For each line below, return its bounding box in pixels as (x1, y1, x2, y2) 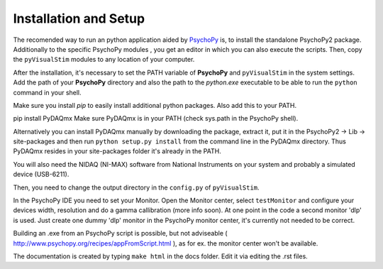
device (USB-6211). (13, 170, 70, 179)
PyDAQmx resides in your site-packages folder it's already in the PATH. (13, 147, 221, 155)
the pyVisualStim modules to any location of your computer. (13, 55, 195, 64)
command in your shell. (13, 88, 82, 97)
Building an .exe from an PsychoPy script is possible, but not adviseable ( (13, 229, 228, 238)
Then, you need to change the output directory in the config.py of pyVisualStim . (13, 183, 260, 192)
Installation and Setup (13, 11, 145, 26)
